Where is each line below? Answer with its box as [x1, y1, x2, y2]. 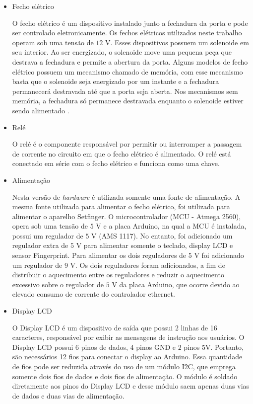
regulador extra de [12, 240, 68, 250]
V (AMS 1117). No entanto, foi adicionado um [91, 230, 233, 241]
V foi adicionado [194, 250, 244, 260]
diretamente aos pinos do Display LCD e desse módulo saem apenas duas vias [12, 381, 250, 391]
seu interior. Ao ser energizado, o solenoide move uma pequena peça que [12, 47, 232, 57]
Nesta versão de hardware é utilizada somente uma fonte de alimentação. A [12, 191, 241, 202]
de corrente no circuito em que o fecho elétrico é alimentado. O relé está [12, 148, 231, 159]
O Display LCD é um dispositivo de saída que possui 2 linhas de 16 [12, 322, 217, 332]
